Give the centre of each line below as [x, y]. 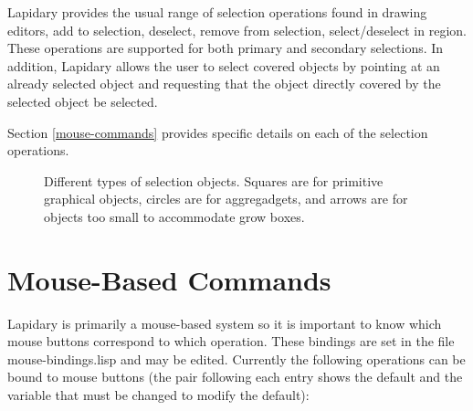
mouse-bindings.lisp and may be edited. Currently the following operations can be [236, 358]
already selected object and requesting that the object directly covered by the [224, 84]
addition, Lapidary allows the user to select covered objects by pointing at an [224, 65]
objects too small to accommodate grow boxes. [174, 216]
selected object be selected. [83, 101]
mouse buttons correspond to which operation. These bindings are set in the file [231, 341]
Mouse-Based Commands [169, 279]
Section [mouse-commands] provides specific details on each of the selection [218, 132]
